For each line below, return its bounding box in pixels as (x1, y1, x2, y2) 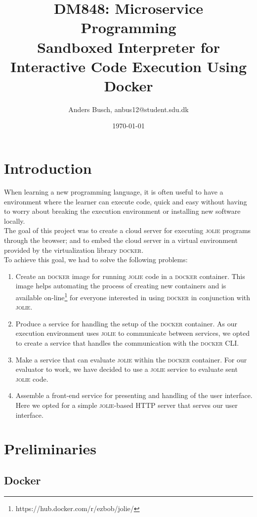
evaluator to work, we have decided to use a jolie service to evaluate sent (15, 364, 238, 374)
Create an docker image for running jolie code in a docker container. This (15, 271, 245, 281)
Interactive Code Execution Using (10, 56, 247, 76)
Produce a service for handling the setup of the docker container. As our (15, 318, 237, 328)
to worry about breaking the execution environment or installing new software (4, 206, 241, 216)
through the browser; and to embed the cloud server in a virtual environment (4, 235, 238, 245)
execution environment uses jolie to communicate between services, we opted (15, 328, 250, 338)
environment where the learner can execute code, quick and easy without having (4, 196, 247, 206)
